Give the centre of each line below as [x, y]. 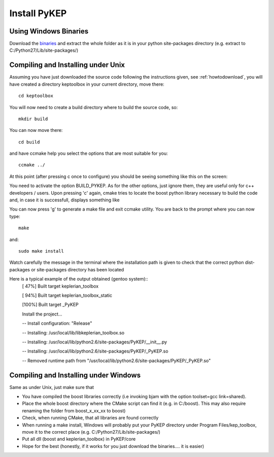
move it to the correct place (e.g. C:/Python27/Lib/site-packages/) [91, 432]
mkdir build [33, 119]
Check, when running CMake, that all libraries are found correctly [90, 418]
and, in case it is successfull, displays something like [64, 200]
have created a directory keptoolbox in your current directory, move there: [87, 84]
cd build [29, 142]
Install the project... [42, 314]
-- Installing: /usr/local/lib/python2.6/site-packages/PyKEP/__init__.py [95, 342]
